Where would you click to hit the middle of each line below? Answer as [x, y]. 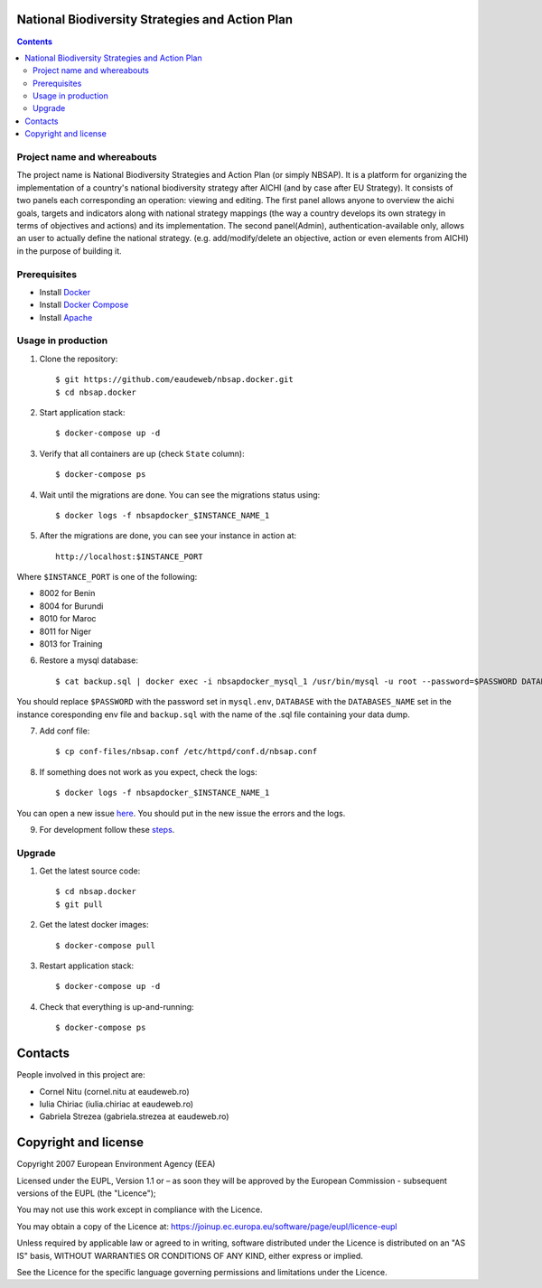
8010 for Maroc [68, 619]
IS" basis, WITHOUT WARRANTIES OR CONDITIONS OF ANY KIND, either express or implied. [190, 1255]
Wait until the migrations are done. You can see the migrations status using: [180, 495]
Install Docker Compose [84, 305]
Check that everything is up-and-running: [117, 1006]
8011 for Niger [65, 631]
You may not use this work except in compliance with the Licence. [140, 1209]
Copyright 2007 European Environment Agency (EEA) [116, 1164]
